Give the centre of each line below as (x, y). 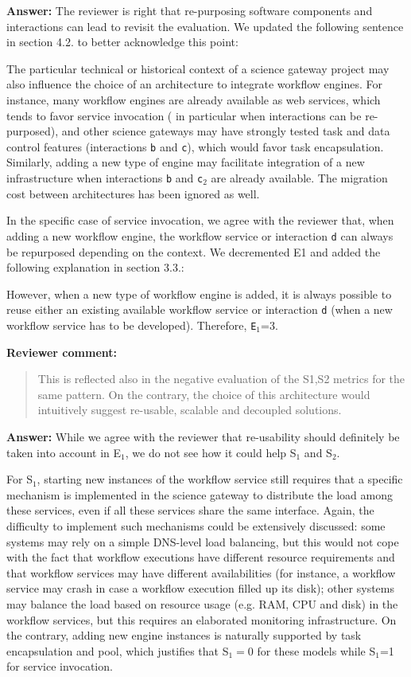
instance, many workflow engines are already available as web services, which (194, 99)
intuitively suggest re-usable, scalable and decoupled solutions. (190, 410)
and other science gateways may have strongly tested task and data (226, 131)
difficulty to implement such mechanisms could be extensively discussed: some (196, 525)
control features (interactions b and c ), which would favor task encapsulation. (195, 146)
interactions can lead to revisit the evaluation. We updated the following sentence (205, 26)
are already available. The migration (299, 178)
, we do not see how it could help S (211, 452)
